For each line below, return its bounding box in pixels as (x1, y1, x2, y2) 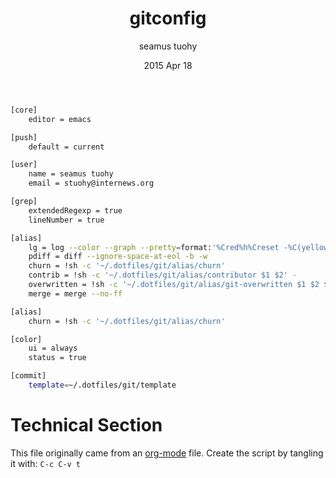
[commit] (10, 371, 47, 381)
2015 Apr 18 (143, 59, 193, 71)
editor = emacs (28, 114, 92, 124)
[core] (10, 105, 38, 115)
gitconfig (129, 7, 207, 30)
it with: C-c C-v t (10, 457, 82, 469)
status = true (28, 353, 87, 363)
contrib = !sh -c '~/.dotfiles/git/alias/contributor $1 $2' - (28, 270, 298, 281)
